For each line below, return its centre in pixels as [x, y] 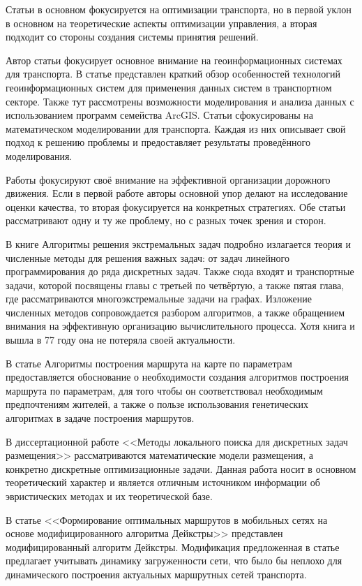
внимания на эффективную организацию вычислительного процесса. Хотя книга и [180, 326]
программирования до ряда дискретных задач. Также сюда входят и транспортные [180, 271]
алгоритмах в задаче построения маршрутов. [100, 418]
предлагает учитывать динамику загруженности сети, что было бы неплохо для [174, 561]
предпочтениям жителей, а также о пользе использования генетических [157, 404]
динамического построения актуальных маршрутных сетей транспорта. [156, 574]
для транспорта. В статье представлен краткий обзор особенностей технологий [173, 74]
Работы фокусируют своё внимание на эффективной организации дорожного [168, 179]
